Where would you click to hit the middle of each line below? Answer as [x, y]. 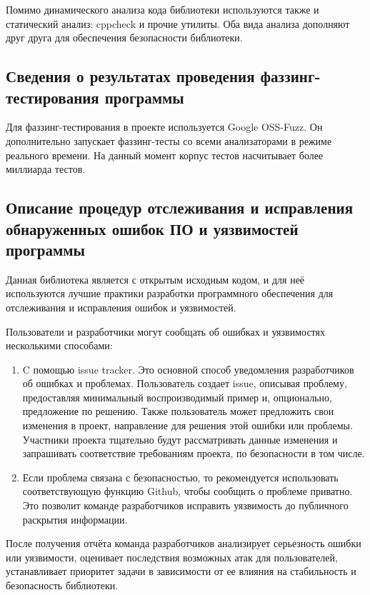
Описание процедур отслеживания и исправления [179, 207]
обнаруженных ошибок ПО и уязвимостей [152, 228]
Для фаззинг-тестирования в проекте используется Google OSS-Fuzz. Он [164, 127]
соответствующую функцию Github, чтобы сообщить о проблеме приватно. [187, 491]
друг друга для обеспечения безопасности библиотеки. [124, 37]
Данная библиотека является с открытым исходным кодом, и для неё [155, 279]
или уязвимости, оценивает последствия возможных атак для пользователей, [172, 557]
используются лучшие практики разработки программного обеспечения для [170, 293]
